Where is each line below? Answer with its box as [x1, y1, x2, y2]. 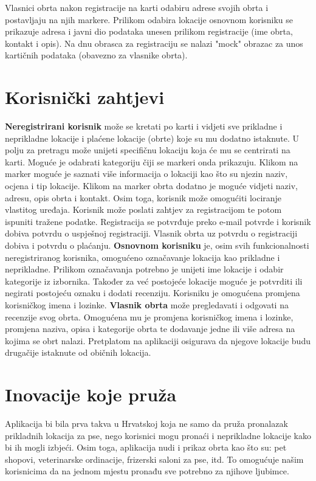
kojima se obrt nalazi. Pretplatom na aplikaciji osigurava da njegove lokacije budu [5, 334, 311, 347]
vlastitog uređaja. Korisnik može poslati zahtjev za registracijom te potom [5, 203, 282, 216]
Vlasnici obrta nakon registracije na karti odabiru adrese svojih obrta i [5, 1, 269, 13]
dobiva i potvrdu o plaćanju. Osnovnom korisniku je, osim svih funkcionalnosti [5, 239, 309, 252]
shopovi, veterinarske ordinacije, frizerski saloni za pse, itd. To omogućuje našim [5, 452, 304, 465]
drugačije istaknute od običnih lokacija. [5, 346, 151, 359]
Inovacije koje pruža [5, 382, 177, 407]
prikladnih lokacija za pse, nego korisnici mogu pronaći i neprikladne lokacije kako [5, 429, 311, 441]
